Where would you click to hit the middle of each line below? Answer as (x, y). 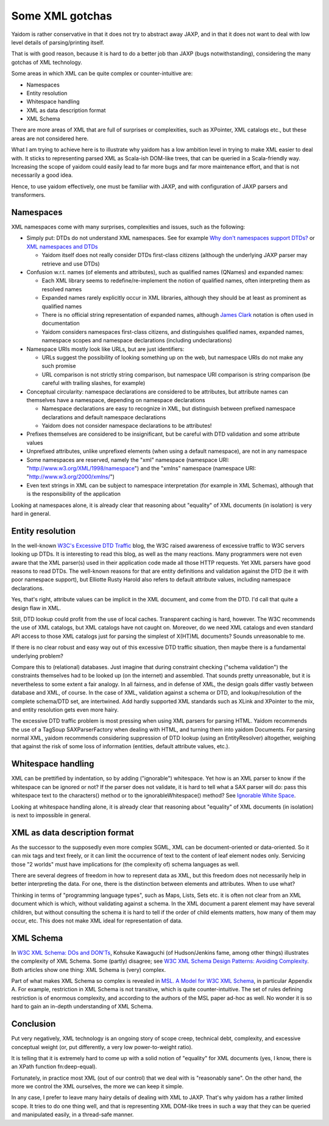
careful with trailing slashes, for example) (94, 383)
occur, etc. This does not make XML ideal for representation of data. (97, 921)
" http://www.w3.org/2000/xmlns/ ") (71, 477)
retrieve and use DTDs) (71, 264)
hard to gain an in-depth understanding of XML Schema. (82, 1007)
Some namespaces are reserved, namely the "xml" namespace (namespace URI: (128, 459)
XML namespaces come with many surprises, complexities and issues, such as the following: (128, 227)
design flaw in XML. (36, 608)
